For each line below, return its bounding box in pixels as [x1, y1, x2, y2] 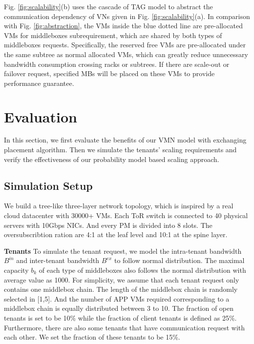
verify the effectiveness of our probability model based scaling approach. [4, 154, 219, 164]
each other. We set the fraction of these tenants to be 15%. [4, 332, 180, 342]
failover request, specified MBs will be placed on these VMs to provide [4, 68, 215, 79]
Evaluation [4, 106, 77, 126]
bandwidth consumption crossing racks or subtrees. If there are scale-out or [4, 59, 230, 69]
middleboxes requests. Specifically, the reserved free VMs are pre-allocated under [4, 40, 246, 50]
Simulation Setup [4, 178, 93, 193]
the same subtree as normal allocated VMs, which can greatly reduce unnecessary [4, 49, 248, 59]
